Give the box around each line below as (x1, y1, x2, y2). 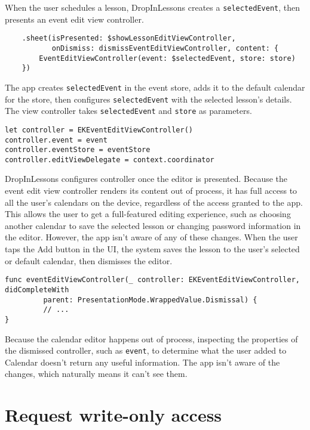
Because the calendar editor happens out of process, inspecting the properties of (5, 332, 298, 345)
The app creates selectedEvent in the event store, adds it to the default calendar (5, 81, 305, 93)
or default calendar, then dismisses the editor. (5, 254, 173, 267)
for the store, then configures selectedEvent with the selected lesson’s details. (5, 92, 292, 105)
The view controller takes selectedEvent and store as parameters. (5, 104, 252, 117)
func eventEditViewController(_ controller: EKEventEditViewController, (5, 276, 300, 284)
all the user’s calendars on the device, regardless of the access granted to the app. (5, 196, 303, 208)
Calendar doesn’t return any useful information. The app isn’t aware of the (5, 355, 280, 368)
